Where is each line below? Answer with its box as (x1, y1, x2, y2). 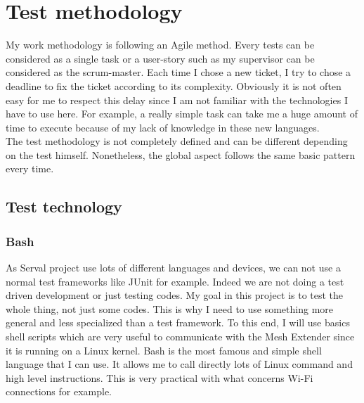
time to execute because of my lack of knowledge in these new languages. (6, 120, 320, 134)
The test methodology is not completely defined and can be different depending (6, 134, 348, 148)
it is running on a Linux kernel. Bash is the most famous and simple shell (6, 343, 322, 357)
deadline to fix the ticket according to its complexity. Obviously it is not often (6, 78, 342, 93)
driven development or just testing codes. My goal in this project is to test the (6, 288, 344, 302)
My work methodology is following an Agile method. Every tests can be (6, 37, 315, 52)
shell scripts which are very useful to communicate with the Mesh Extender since (6, 329, 355, 344)
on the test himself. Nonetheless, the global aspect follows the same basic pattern (6, 147, 356, 162)
